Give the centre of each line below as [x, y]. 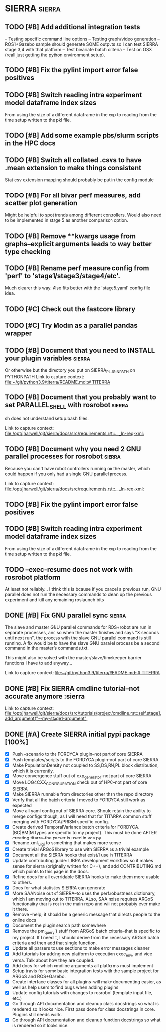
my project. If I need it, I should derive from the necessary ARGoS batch [86, 938]
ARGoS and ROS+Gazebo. [39, 977]
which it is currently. [33, 771]
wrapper [19, 334]
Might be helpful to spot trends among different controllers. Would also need [83, 215]
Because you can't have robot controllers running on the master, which [78, 468]
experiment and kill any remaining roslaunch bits [55, 600]
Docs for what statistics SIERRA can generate [59, 888]
